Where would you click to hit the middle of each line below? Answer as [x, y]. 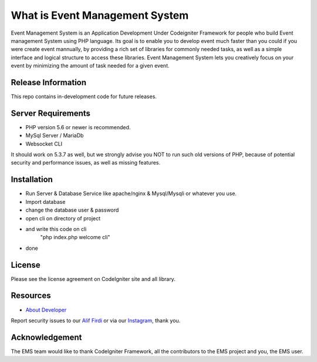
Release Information [49, 82]
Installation [32, 180]
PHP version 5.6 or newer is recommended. [78, 127]
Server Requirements [51, 113]
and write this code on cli [56, 229]
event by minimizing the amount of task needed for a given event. [90, 66]
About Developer [46, 310]
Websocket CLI [44, 143]
